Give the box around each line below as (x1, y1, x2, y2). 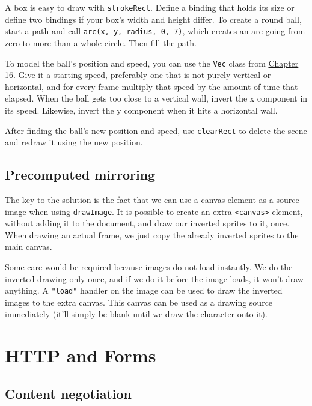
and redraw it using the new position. (5, 136, 143, 148)
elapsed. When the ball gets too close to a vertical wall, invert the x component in (5, 92, 308, 105)
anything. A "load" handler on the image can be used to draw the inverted (5, 284, 283, 297)
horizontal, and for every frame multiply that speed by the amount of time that (5, 80, 298, 92)
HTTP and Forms (5, 343, 156, 368)
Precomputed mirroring (5, 165, 156, 184)
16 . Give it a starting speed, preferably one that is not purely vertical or (5, 68, 271, 81)
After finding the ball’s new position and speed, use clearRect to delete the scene (5, 124, 307, 136)
